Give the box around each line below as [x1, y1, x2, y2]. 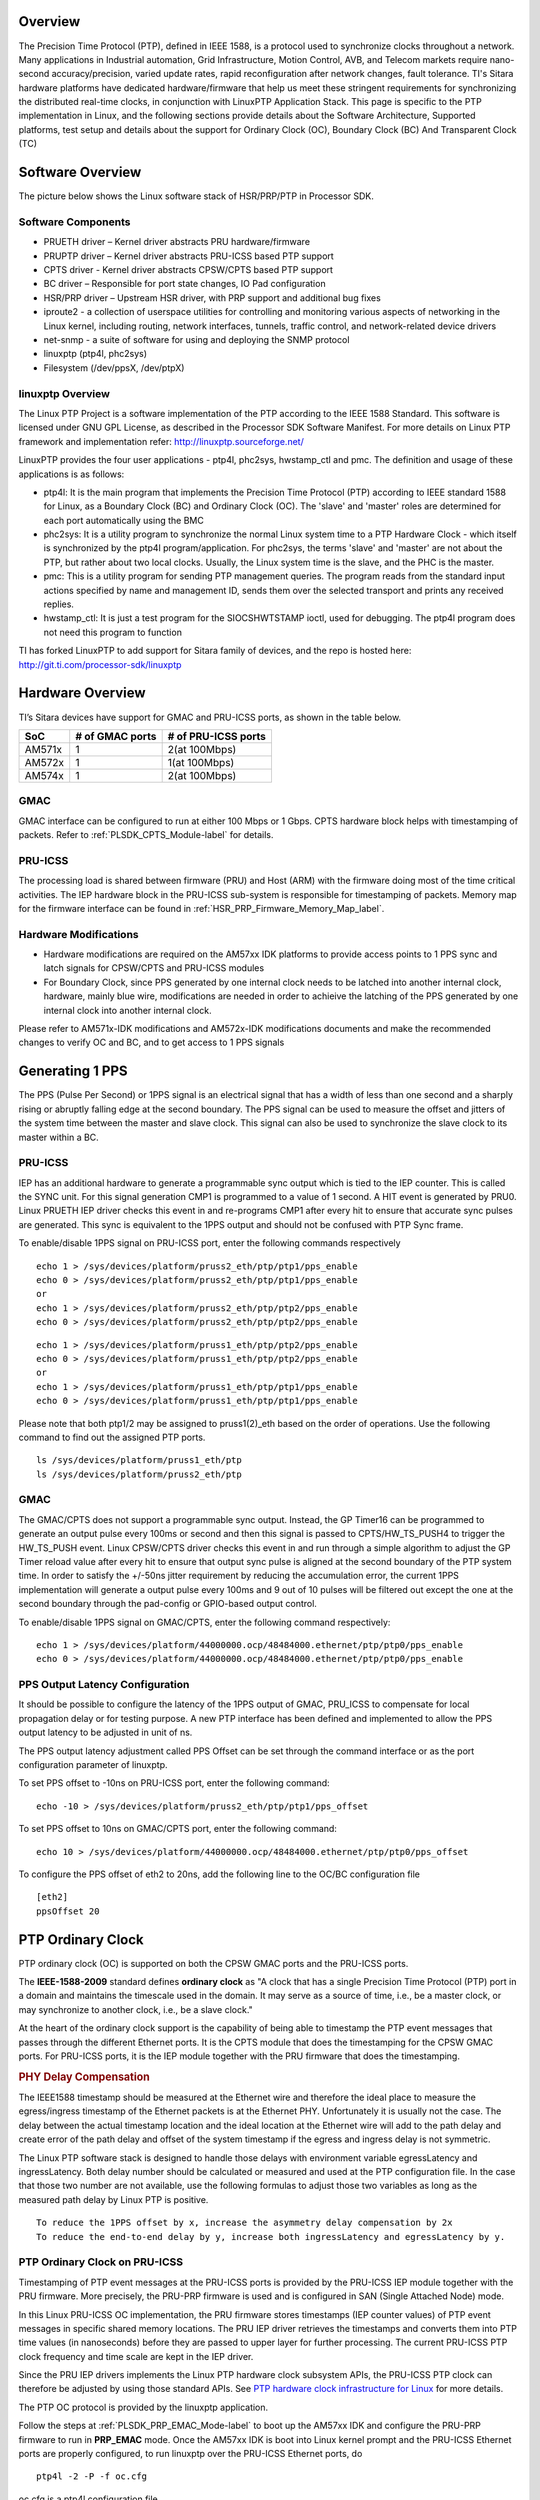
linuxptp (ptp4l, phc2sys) [43, 348, 148, 360]
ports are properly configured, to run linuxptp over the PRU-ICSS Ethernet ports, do [18, 2448, 363, 2460]
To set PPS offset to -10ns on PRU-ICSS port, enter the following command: [18, 1777, 330, 1789]
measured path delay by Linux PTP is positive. [18, 2193, 209, 2205]
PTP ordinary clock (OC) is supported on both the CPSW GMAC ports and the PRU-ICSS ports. [18, 1957, 409, 1969]
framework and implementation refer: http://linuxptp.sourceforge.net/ [18, 435, 304, 447]
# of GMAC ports [75, 729, 157, 743]
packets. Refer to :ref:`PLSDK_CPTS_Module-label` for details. [18, 829, 274, 841]
